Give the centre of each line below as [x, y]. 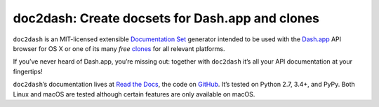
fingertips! [28, 71]
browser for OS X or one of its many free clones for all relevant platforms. [119, 48]
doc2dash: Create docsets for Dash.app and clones [166, 18]
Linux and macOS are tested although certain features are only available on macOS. [134, 94]
